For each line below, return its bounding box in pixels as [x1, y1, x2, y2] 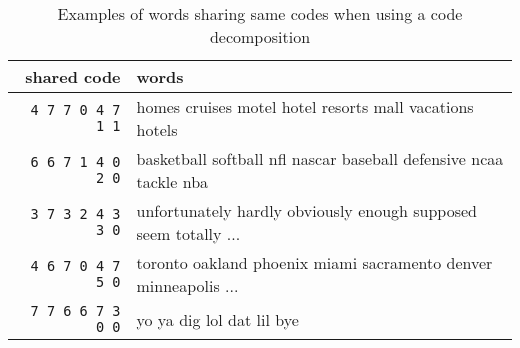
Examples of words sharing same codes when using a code [57, 2, 463, 25]
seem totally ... [136, 222, 241, 245]
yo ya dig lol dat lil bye [136, 307, 299, 331]
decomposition [209, 25, 311, 48]
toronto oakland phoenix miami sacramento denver [136, 251, 493, 274]
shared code [25, 65, 121, 88]
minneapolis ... [136, 274, 239, 297]
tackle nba [136, 170, 209, 193]
